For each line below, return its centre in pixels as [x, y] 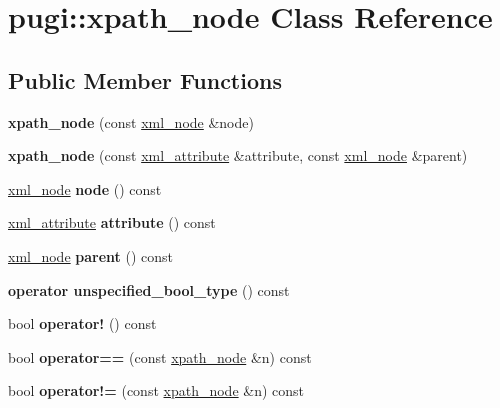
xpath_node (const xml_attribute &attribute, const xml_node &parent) [238, 155]
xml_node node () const [85, 188]
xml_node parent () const [91, 255]
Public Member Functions [145, 79]
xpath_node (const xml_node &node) [131, 121]
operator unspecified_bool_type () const [149, 289]
